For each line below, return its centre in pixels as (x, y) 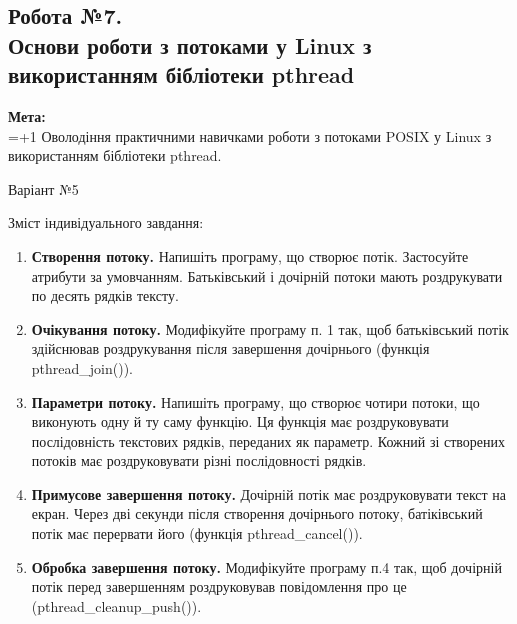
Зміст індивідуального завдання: (106, 222)
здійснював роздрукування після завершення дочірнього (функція (230, 348)
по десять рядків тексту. (105, 295)
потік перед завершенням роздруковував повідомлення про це (219, 586)
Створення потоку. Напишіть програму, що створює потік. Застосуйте (250, 255)
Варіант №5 (43, 188)
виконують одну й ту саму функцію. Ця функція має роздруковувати (240, 421)
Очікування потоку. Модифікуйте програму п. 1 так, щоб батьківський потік (270, 328)
